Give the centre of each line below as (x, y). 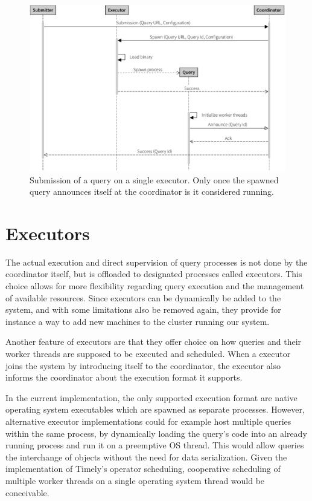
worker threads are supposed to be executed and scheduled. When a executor (148, 353)
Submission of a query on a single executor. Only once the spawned (154, 179)
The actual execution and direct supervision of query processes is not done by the (157, 262)
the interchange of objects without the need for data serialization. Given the (146, 457)
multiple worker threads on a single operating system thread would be (135, 480)
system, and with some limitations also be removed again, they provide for (143, 309)
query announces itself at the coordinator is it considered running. (152, 192)
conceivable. (27, 492)
